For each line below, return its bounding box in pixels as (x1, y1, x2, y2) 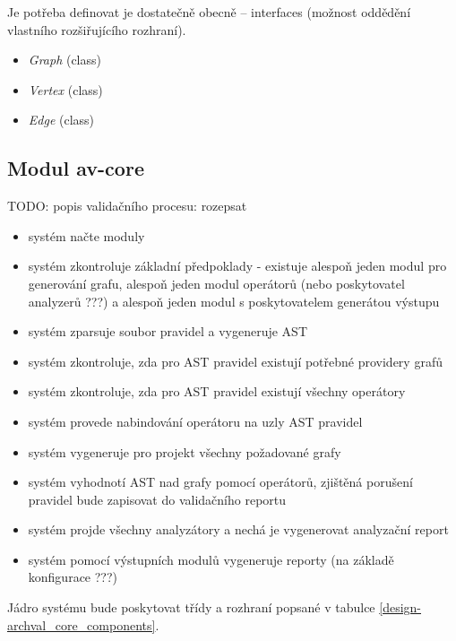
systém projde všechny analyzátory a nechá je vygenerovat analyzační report (28, 520, 449, 539)
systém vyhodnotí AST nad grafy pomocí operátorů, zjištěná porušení (28, 472, 413, 491)
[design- (379, 598, 421, 617)
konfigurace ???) (28, 567, 118, 586)
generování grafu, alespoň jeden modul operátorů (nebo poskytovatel (28, 273, 405, 292)
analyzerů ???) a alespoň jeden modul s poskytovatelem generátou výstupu (28, 291, 440, 310)
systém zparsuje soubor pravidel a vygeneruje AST (28, 322, 307, 341)
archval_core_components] (7, 615, 156, 634)
